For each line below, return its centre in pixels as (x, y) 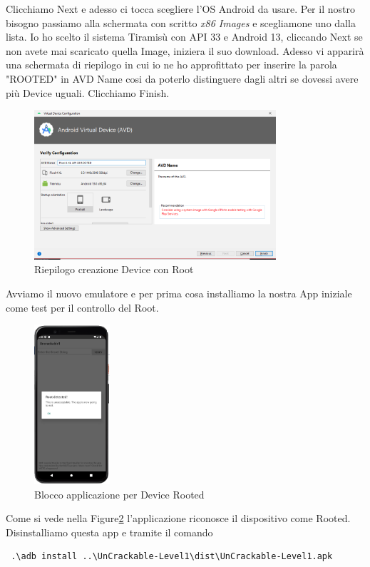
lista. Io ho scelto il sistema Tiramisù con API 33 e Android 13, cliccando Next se (184, 37)
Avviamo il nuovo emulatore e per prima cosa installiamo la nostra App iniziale (179, 293)
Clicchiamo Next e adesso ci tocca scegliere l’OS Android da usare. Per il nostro (180, 9)
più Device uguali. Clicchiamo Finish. (88, 92)
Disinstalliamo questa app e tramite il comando (109, 532)
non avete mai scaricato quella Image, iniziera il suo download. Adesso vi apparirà (185, 50)
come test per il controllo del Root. (82, 307)
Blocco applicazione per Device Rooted (119, 494)
